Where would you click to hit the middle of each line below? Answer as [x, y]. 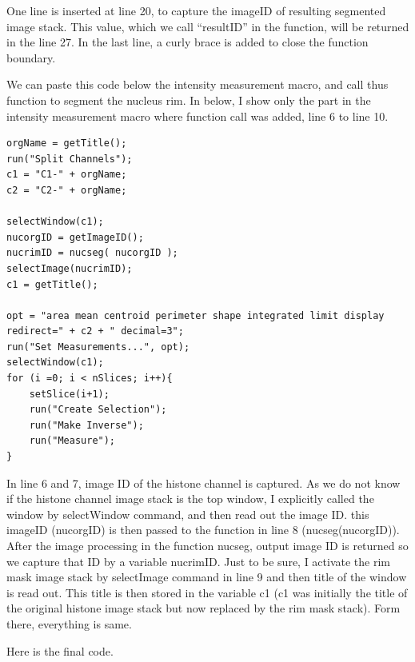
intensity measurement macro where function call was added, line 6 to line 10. [198, 116]
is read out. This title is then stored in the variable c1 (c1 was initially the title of [207, 592]
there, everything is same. [69, 623]
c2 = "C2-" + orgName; [67, 190]
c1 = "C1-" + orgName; [67, 175]
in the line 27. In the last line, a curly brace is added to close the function [188, 42]
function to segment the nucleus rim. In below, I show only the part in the [189, 100]
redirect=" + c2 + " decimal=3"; [95, 331]
